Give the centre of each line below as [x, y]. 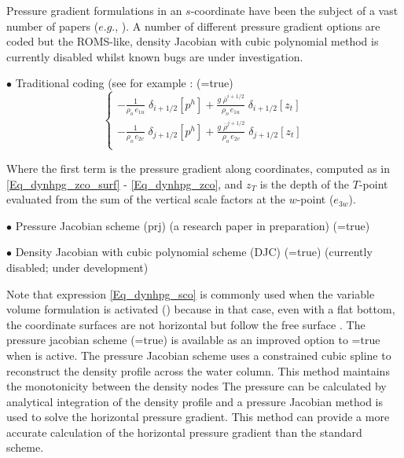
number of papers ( [53, 26]
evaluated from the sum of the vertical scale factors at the [146, 199]
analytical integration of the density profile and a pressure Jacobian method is [195, 401]
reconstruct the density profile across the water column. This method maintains [198, 370]
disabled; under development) [77, 267]
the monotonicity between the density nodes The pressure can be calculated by [196, 386]
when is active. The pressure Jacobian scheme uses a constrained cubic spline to [199, 355]
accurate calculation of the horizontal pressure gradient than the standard [184, 432]
